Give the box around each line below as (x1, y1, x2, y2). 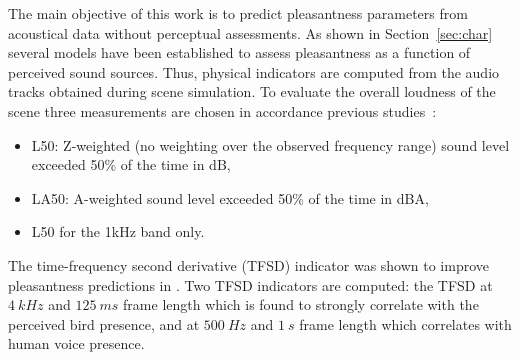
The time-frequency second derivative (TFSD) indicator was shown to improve (8, 254, 490, 275)
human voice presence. (8, 333, 145, 354)
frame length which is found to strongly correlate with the (123, 294, 479, 315)
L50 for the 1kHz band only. (31, 221, 205, 242)
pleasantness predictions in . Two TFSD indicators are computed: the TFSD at (8, 274, 493, 295)
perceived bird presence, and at (8, 313, 200, 334)
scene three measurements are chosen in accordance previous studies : (8, 100, 437, 121)
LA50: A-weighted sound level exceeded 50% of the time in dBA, (31, 187, 429, 208)
